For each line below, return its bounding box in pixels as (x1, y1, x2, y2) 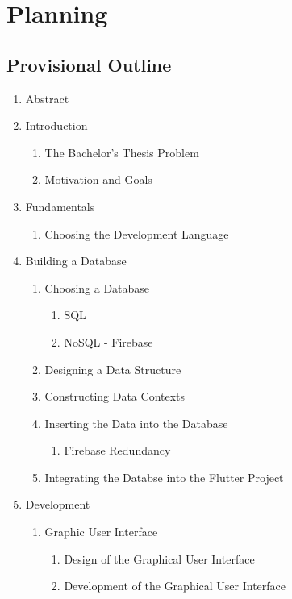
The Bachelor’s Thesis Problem (44, 144, 199, 160)
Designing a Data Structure (44, 360, 181, 377)
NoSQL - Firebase (64, 333, 153, 350)
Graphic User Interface (44, 523, 158, 540)
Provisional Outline (6, 52, 172, 77)
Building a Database (25, 252, 127, 269)
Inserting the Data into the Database (44, 414, 228, 431)
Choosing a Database (44, 279, 150, 296)
